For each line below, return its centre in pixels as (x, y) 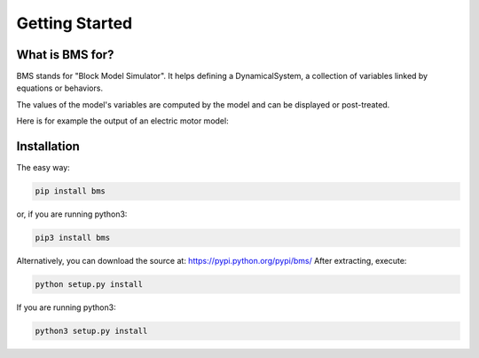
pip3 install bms (73, 238)
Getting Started (75, 23)
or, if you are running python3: (72, 214)
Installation (48, 147)
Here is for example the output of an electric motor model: (123, 121)
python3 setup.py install (91, 331)
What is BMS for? (65, 55)
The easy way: (43, 168)
